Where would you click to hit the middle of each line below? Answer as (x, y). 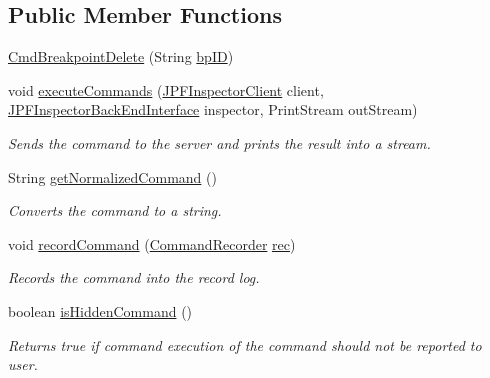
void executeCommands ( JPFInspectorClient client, (166, 89)
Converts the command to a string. (115, 210)
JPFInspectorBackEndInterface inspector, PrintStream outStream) (213, 109)
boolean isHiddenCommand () (100, 310)
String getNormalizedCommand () (112, 176)
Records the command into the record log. (134, 277)
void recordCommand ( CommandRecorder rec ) (152, 243)
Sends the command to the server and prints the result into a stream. (219, 142)
